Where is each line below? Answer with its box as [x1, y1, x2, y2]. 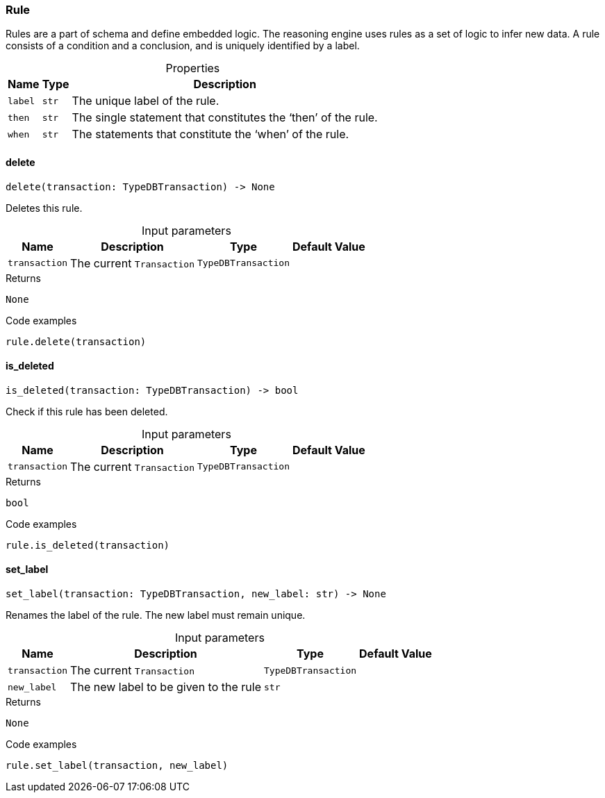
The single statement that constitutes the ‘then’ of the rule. [72, 110, 378, 125]
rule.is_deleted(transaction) [6, 539, 170, 551]
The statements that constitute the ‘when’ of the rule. [72, 127, 349, 142]
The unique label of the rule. [72, 94, 219, 108]
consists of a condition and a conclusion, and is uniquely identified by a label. [6, 40, 360, 52]
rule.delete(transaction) [6, 335, 147, 347]
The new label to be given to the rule [70, 680, 261, 695]
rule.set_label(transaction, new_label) [6, 760, 229, 772]
